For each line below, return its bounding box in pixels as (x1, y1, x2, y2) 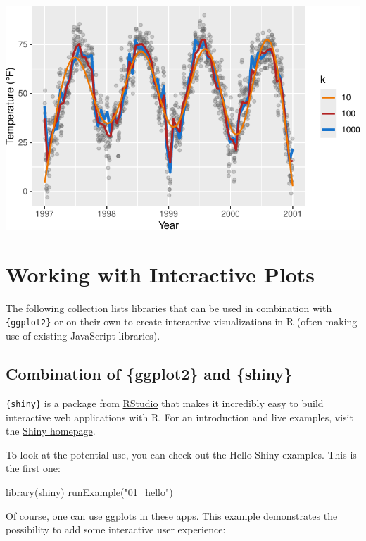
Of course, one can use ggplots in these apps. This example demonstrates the (6, 508, 338, 523)
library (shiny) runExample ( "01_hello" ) (6, 484, 173, 499)
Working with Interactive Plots (6, 259, 315, 288)
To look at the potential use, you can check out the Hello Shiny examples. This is (6, 447, 357, 461)
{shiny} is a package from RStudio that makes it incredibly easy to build (6, 395, 324, 410)
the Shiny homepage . (6, 423, 96, 438)
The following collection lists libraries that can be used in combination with (6, 300, 332, 315)
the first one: (6, 461, 61, 475)
